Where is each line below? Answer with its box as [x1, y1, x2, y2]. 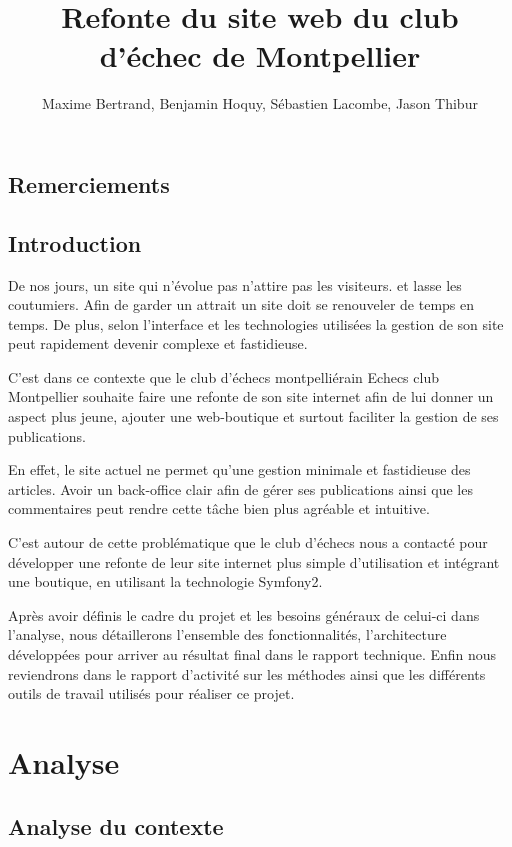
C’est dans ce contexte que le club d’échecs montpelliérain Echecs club [8, 366, 439, 387]
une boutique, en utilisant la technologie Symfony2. [8, 571, 323, 592]
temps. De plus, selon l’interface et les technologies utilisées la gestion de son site [8, 313, 504, 334]
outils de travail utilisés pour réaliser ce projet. [8, 683, 295, 704]
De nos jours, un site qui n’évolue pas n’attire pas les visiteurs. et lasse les [8, 274, 462, 295]
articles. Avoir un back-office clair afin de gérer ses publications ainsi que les [8, 478, 473, 499]
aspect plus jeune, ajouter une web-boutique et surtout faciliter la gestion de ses [8, 406, 499, 427]
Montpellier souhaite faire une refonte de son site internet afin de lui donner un [8, 386, 494, 407]
